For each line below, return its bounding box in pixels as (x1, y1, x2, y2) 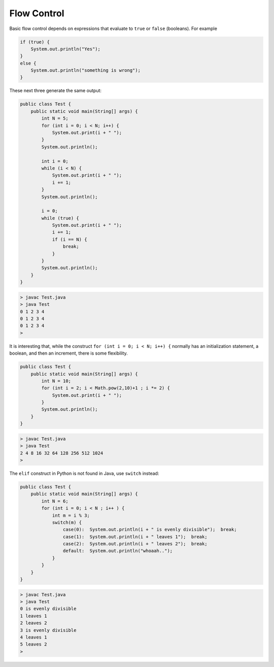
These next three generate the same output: (9, 88, 101, 94)
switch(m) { (52, 519, 82, 525)
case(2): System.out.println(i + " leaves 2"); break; (62, 541, 208, 547)
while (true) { (41, 215, 80, 221)
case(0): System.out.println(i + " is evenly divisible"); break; (62, 527, 237, 533)
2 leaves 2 (20, 620, 47, 626)
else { (20, 60, 37, 66)
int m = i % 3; (52, 512, 90, 518)
